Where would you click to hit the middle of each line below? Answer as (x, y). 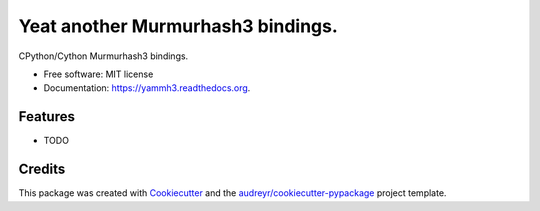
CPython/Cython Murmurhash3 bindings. (103, 56)
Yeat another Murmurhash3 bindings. (178, 26)
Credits (42, 169)
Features (46, 116)
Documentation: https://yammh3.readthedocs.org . (147, 88)
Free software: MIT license (98, 74)
